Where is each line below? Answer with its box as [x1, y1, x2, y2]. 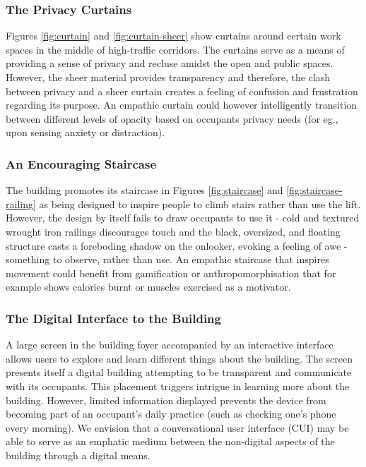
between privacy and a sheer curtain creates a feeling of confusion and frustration [6, 83, 358, 98]
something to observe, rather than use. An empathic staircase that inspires [6, 252, 329, 267]
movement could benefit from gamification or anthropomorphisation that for [6, 265, 336, 280]
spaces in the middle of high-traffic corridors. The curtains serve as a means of [6, 42, 345, 56]
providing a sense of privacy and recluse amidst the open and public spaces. [6, 56, 333, 71]
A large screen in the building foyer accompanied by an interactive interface [6, 337, 333, 352]
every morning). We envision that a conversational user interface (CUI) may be [6, 420, 349, 435]
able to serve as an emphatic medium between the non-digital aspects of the [6, 434, 335, 449]
